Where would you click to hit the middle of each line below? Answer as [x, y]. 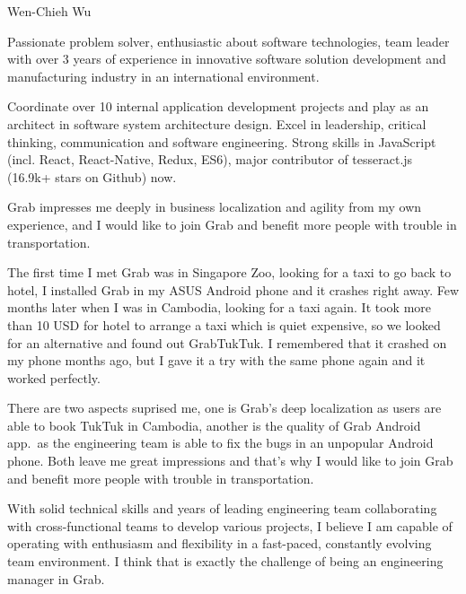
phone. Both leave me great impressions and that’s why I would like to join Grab [230, 461]
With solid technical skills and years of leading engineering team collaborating [222, 508]
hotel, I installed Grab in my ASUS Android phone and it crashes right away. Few [233, 289]
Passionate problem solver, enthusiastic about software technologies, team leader [229, 41]
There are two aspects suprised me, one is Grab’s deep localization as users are [224, 408]
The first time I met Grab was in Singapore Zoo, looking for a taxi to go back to [229, 272]
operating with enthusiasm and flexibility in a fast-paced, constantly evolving [220, 543]
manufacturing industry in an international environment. [163, 76]
